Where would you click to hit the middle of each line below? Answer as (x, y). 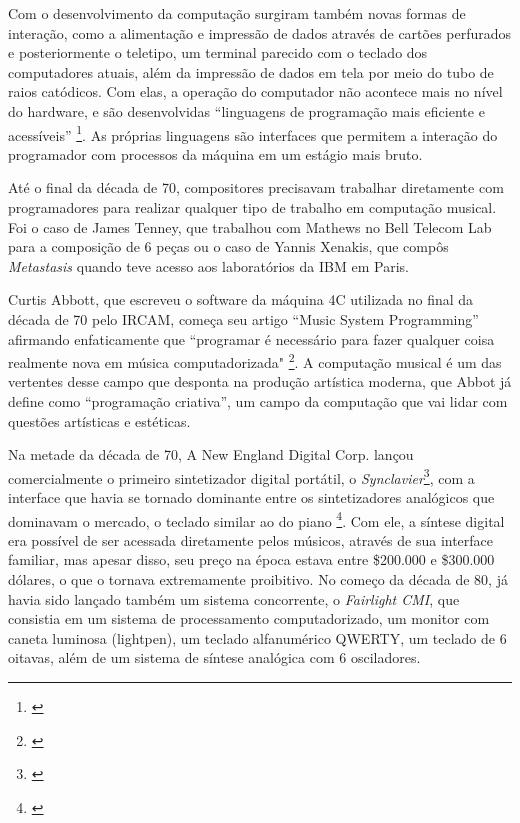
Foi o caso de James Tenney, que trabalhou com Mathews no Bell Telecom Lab (250, 226)
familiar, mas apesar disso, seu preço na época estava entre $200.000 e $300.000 (251, 559)
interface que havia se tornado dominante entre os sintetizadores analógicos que (251, 497)
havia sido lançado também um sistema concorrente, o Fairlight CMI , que (234, 598)
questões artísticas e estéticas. (99, 420)
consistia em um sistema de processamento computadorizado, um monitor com (249, 618)
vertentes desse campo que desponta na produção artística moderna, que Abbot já (260, 381)
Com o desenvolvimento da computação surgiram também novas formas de (237, 13)
